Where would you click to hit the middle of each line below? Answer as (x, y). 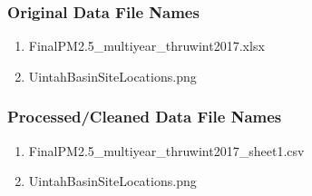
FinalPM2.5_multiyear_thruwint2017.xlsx (146, 46)
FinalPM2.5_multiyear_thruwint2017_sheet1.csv (166, 150)
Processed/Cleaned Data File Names (145, 117)
